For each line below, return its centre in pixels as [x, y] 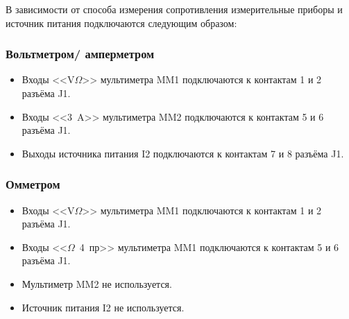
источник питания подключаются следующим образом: [121, 23]
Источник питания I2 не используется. [103, 307]
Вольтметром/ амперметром [80, 54]
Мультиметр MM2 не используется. [97, 283]
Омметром [33, 184]
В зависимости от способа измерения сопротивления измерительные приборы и [174, 9]
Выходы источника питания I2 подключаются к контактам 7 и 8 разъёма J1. [183, 153]
